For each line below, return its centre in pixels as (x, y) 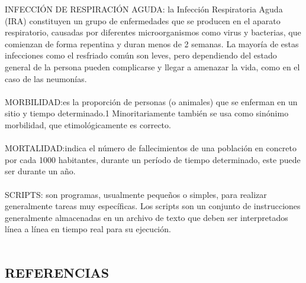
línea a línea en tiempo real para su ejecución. (88, 229)
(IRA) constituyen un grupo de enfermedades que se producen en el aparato (143, 20)
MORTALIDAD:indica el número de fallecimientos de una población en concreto (151, 148)
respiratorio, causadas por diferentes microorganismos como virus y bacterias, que (153, 32)
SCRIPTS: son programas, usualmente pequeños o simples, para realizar (136, 194)
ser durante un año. (40, 171)
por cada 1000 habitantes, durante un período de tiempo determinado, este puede (153, 159)
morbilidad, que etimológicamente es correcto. (88, 124)
